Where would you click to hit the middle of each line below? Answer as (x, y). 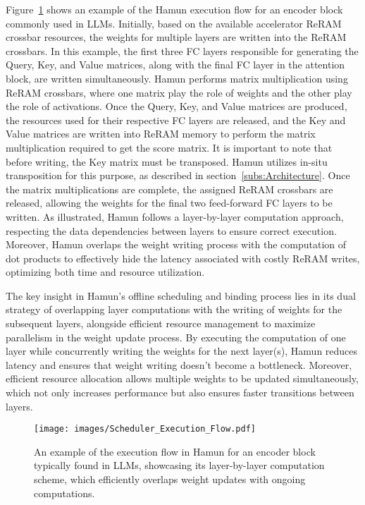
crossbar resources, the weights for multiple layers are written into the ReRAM (176, 37)
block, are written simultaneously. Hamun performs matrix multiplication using (177, 78)
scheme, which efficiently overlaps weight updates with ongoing (170, 479)
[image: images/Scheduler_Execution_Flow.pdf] (145, 429)
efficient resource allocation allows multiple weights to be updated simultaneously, (182, 378)
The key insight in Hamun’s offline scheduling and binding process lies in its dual (181, 295)
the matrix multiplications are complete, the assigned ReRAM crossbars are (169, 189)
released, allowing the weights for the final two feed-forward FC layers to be (169, 203)
